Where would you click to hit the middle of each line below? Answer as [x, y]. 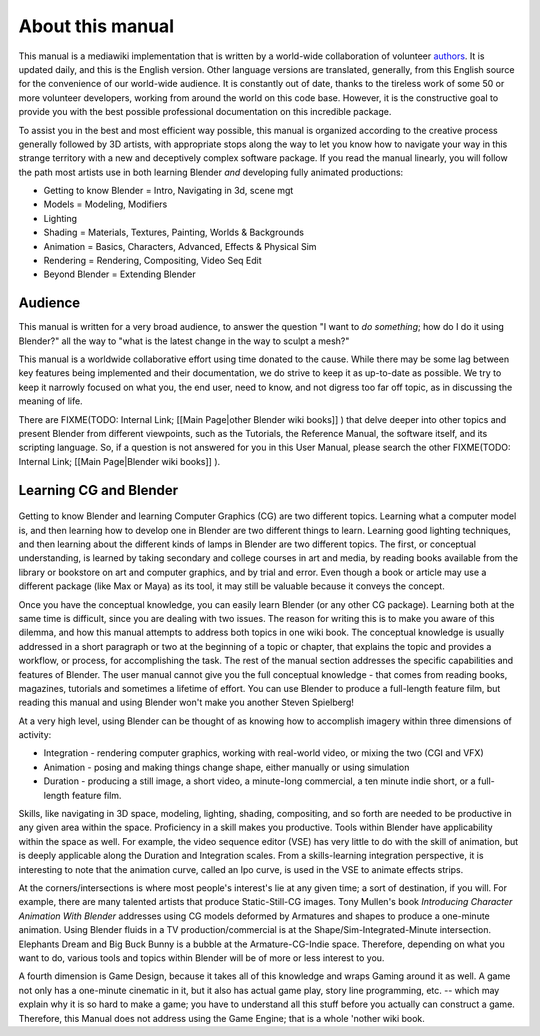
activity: [35, 735]
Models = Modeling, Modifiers [105, 204]
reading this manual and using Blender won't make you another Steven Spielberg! [186, 702]
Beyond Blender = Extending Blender [119, 274]
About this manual [96, 26]
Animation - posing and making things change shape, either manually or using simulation [226, 767]
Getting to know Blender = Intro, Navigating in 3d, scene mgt [168, 191]
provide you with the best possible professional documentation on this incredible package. [205, 112]
